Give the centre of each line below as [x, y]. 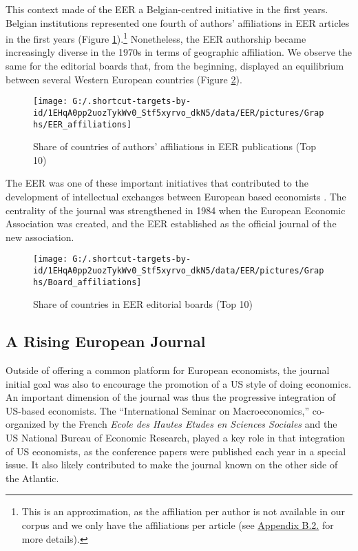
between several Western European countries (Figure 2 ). [124, 79]
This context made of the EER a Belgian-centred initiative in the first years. [167, 9]
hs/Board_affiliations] [87, 282]
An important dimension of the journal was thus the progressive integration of [171, 397]
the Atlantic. [32, 478]
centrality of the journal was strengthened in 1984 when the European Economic [176, 210]
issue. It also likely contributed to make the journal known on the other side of [172, 465]
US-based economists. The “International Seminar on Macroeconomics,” [158, 410]
